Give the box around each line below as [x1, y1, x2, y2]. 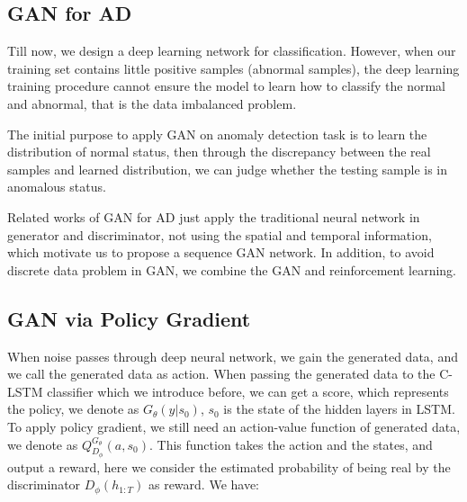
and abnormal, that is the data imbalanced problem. [7, 94, 297, 112]
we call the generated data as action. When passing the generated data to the [7, 364, 436, 383]
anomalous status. [7, 177, 106, 196]
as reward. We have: [148, 475, 260, 494]
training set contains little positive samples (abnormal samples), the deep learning [7, 58, 460, 77]
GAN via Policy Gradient [7, 304, 251, 332]
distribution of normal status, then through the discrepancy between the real [7, 142, 431, 161]
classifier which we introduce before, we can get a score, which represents [47, 381, 449, 400]
